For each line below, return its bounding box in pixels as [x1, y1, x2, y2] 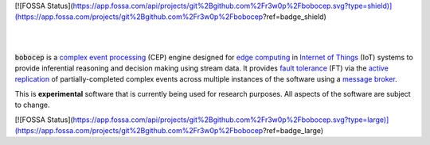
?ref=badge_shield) [263, 12, 326, 21]
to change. [14, 100, 50, 110]
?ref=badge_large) [263, 125, 324, 135]
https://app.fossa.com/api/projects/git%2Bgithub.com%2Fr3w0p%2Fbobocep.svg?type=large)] [72, 115, 389, 124]
